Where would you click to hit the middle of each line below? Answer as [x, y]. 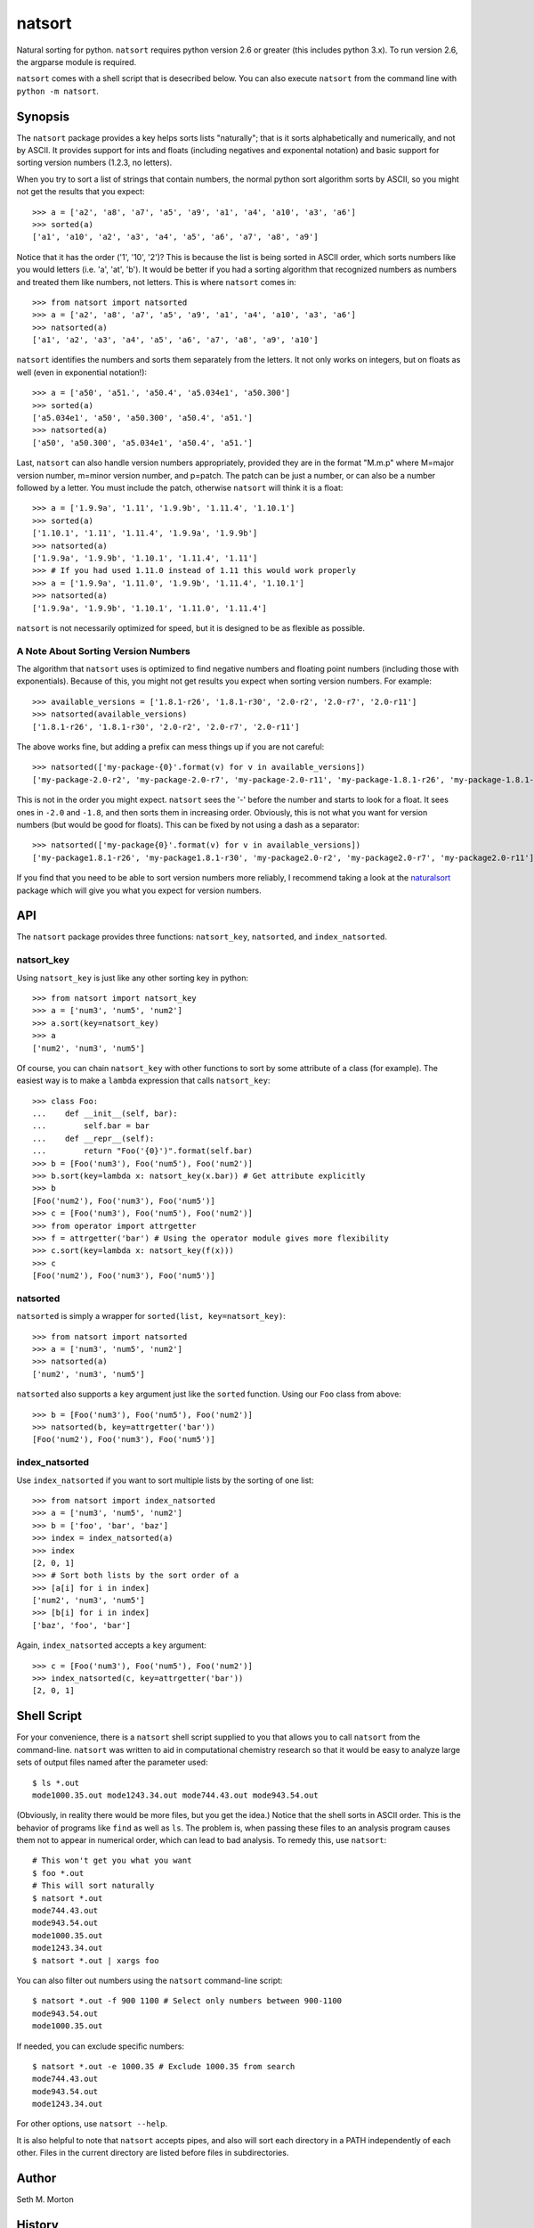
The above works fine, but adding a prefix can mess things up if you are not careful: [170, 747]
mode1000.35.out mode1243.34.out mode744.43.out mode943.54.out [176, 1795]
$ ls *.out [56, 1783]
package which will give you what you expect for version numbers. [139, 890]
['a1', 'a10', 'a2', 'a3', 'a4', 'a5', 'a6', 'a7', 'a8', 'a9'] [176, 237]
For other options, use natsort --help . [92, 2124]
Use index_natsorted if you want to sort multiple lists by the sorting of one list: [165, 1480]
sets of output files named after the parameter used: [112, 1762]
